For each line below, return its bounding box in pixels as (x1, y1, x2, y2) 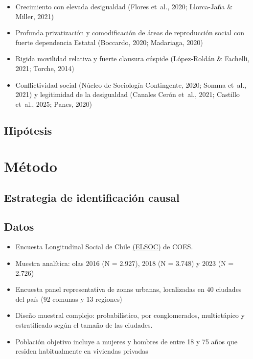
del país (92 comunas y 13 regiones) (15, 293, 122, 304)
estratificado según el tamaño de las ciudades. (15, 320, 153, 330)
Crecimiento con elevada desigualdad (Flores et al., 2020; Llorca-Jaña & (15, 1, 232, 11)
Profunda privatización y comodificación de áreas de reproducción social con (15, 27, 245, 38)
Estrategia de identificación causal (4, 190, 180, 205)
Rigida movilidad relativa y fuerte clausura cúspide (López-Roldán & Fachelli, (15, 53, 250, 64)
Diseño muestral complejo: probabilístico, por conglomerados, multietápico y (15, 310, 245, 320)
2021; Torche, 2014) (15, 63, 74, 73)
